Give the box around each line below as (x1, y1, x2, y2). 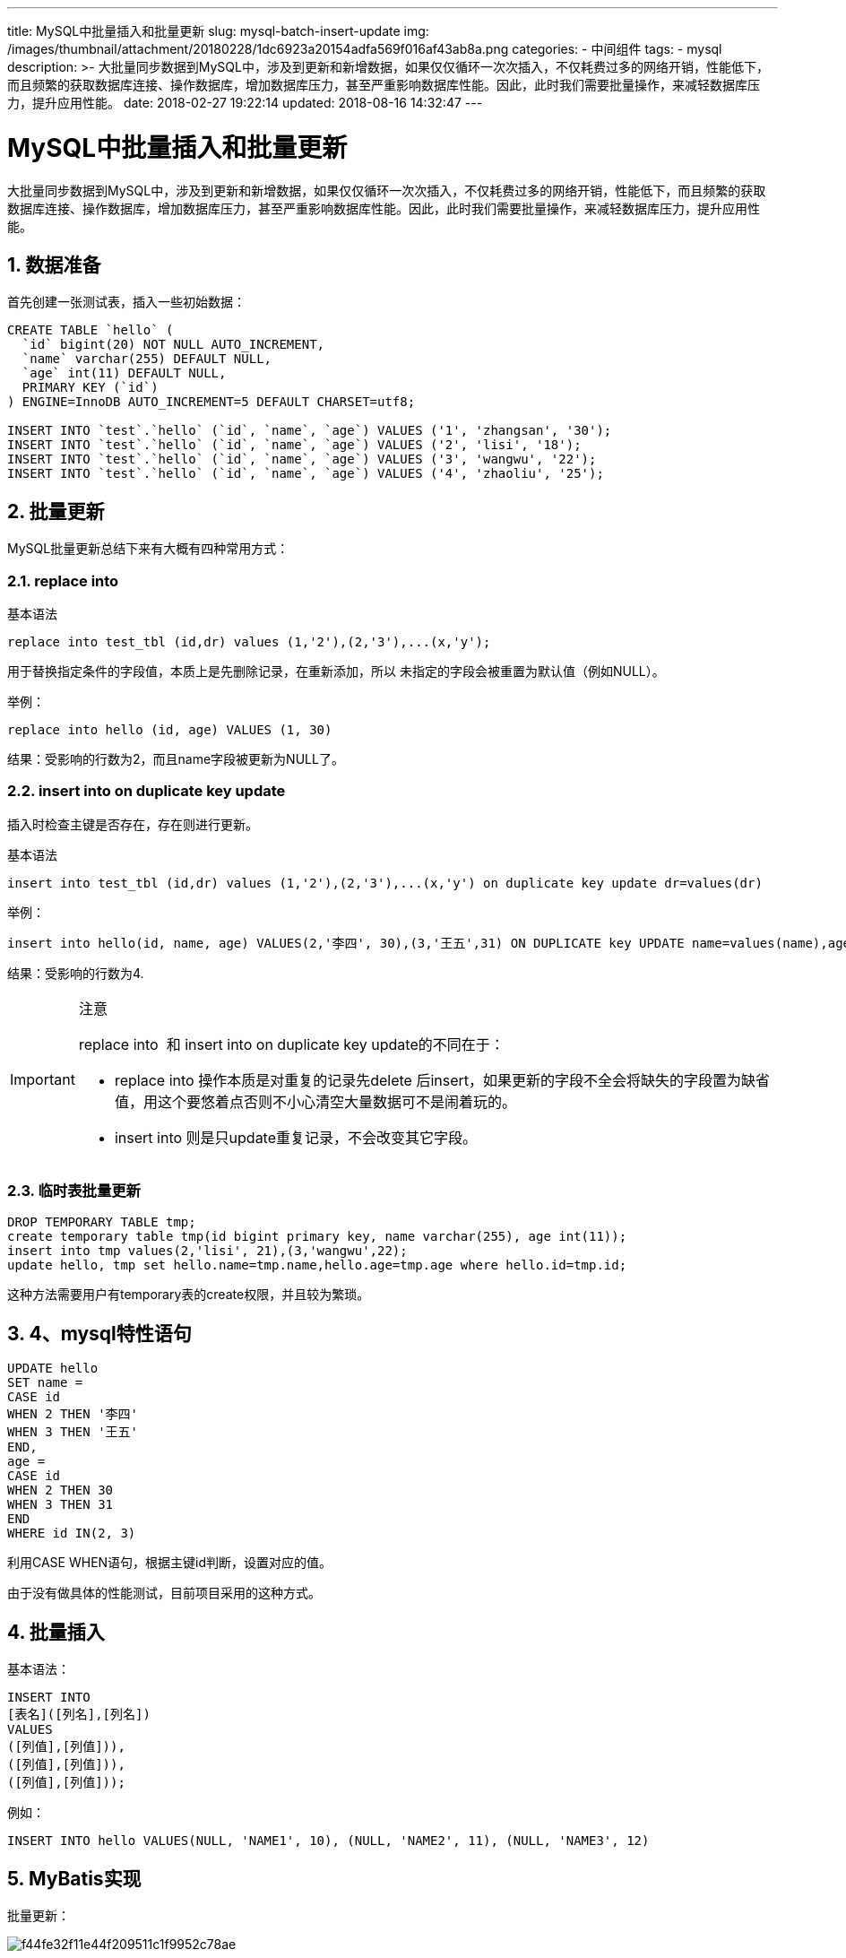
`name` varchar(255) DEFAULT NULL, (22, 351, 272, 367)
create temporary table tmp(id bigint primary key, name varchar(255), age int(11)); (7, 1229, 627, 1244)
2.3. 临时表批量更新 (7, 1182, 141, 1200)
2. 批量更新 (7, 499, 105, 523)
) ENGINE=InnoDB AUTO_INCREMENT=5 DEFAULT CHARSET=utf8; (7, 394, 416, 410)
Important (10, 1070, 75, 1088)
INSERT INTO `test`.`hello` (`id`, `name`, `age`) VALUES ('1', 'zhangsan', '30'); (7, 423, 612, 438)
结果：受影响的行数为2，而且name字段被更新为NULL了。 (7, 750, 344, 767)
